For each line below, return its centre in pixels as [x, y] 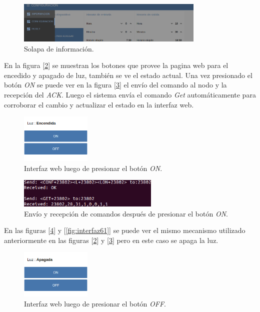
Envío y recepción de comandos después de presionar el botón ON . [126, 213]
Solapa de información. [59, 48]
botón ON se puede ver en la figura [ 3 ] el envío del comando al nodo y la [115, 85]
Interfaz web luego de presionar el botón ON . [93, 168]
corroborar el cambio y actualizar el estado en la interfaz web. [99, 104]
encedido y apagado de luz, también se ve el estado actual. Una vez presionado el [128, 75]
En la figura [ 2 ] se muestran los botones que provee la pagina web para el [116, 65]
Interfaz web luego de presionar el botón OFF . [95, 304]
